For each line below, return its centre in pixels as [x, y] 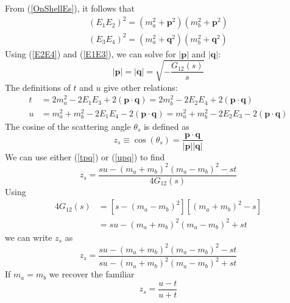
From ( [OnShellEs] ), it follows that [70, 8]
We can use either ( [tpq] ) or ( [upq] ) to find [85, 156]
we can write [29, 237]
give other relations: [141, 87]
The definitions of [38, 87]
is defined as [166, 126]
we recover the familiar [92, 274]
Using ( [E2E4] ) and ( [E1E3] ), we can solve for [90, 53]
